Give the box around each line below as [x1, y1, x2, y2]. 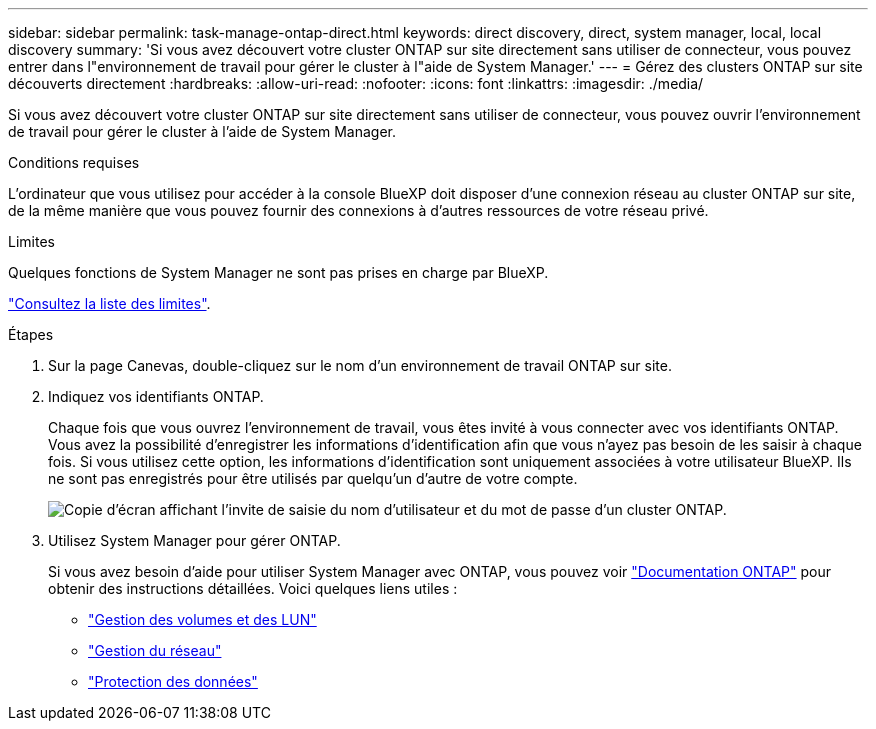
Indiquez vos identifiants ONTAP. [48, 388, 264, 405]
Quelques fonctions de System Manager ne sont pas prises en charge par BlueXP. [8, 264, 549, 281]
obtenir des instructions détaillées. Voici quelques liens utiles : [48, 580, 458, 597]
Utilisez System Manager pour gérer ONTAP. [48, 532, 341, 549]
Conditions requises [8, 154, 140, 171]
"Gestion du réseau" [88, 642, 222, 659]
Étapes [8, 326, 54, 343]
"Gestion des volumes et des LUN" [88, 611, 317, 628]
